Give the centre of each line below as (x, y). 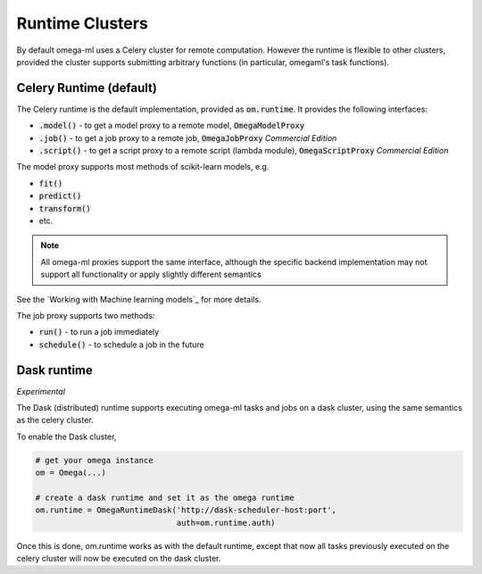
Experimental (41, 391)
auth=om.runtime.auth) (226, 523)
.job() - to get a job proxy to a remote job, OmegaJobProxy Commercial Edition (188, 137)
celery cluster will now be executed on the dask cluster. (119, 559)
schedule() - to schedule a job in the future (121, 345)
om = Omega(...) (71, 473)
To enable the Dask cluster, (66, 437)
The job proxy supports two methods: (86, 315)
